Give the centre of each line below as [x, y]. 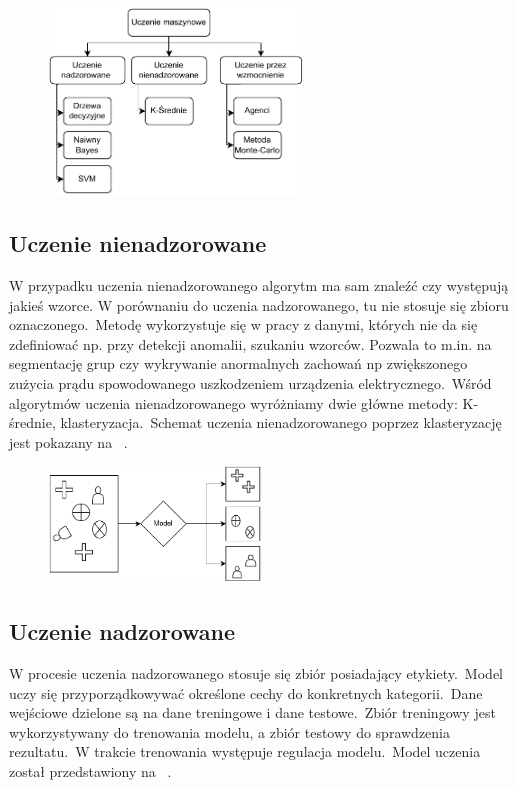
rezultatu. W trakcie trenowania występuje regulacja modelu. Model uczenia [245, 751]
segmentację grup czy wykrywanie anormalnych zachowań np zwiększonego [238, 363]
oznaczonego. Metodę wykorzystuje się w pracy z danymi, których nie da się [243, 324]
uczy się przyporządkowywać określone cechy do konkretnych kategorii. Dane [246, 692]
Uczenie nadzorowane [122, 631]
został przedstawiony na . [90, 770]
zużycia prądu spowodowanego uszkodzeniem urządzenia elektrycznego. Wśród [250, 383]
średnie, [32, 422]
